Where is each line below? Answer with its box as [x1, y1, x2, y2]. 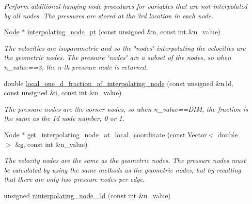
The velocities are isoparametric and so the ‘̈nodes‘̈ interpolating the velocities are [4, 43, 246, 53]
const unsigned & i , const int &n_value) [4, 87, 122, 98]
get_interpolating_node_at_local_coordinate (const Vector [27, 129, 207, 139]
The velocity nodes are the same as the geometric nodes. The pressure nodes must [4, 155, 246, 165]
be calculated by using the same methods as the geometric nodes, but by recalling [4, 164, 241, 175]
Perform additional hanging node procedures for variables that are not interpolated [4, 1, 248, 11]
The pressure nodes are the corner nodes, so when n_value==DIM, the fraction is [4, 103, 248, 114]
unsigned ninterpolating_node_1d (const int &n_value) [4, 190, 171, 200]
